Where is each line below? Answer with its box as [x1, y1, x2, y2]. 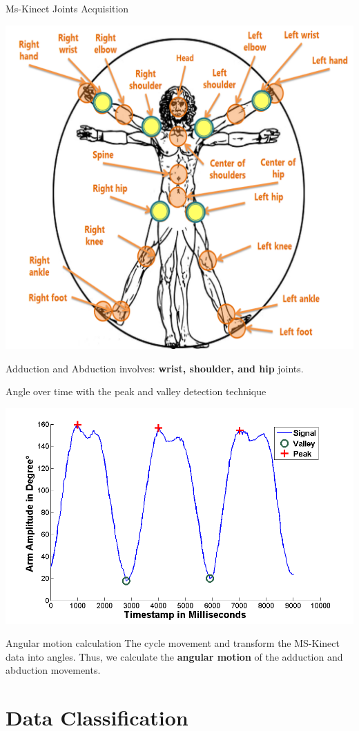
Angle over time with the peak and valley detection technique [6, 384, 266, 399]
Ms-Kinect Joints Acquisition [6, 1, 129, 15]
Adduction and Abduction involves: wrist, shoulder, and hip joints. [6, 361, 304, 375]
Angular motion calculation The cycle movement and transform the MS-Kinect [6, 636, 340, 650]
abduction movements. [6, 663, 101, 677]
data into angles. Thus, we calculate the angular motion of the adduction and [6, 649, 343, 663]
